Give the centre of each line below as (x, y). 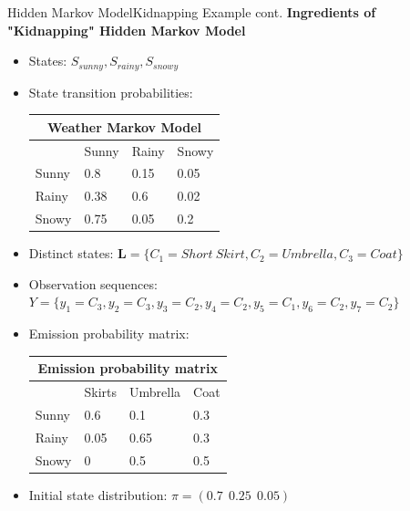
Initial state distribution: (98, 494)
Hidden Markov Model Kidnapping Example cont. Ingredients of (192, 12)
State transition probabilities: (111, 92)
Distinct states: (71, 253)
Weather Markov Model (125, 126)
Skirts (101, 392)
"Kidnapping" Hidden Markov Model (127, 30)
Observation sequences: (93, 283)
